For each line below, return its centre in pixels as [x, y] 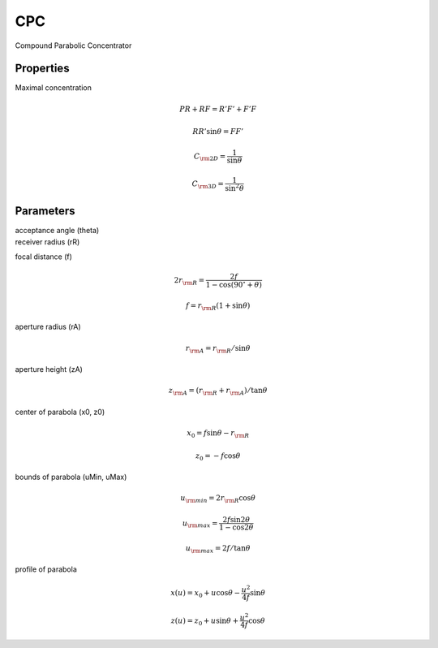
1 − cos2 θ [237, 527]
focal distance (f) [44, 257]
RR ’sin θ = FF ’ [218, 132]
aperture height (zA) [49, 369]
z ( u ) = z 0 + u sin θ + [205, 621]
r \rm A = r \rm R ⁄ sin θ [218, 349]
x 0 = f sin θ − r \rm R [218, 434]
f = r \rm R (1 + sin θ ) [218, 306]
